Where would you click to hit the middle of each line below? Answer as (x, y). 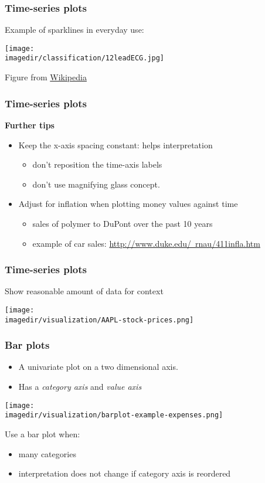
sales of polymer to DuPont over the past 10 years (123, 223)
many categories (47, 453)
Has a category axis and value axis (80, 387)
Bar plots (27, 345)
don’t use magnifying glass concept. (96, 184)
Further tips (30, 125)
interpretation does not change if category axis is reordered (125, 473)
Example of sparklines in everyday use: (74, 30)
